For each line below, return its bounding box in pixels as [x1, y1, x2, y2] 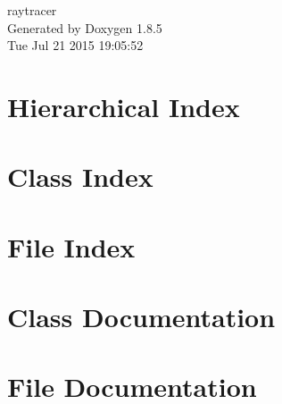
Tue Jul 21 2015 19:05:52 [7, 36, 144, 55]
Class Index [7, 158, 153, 195]
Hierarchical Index [7, 88, 240, 124]
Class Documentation [7, 299, 276, 335]
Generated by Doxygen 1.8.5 [7, 18, 162, 37]
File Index [7, 228, 136, 265]
